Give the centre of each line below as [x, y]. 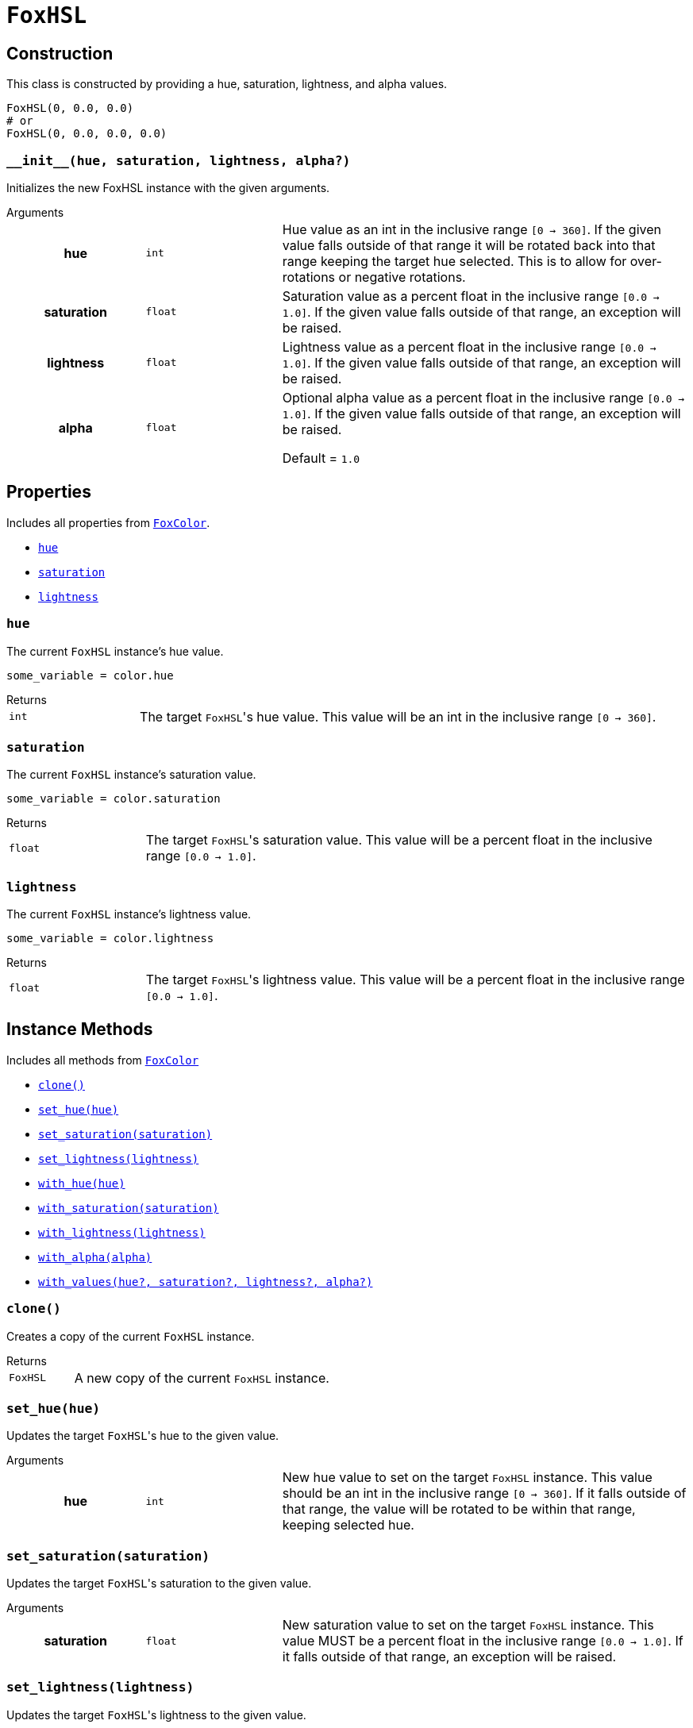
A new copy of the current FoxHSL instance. [202, 1378]
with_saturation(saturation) [129, 1208]
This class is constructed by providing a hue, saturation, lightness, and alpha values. [227, 84]
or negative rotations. [402, 277]
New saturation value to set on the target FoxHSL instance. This [468, 1625]
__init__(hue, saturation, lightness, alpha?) [179, 160]
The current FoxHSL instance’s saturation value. [131, 775]
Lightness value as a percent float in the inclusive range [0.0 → [469, 346]
